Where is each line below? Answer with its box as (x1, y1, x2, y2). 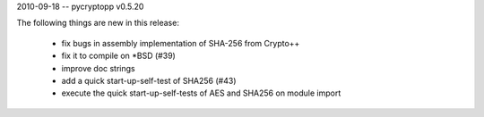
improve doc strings (61, 63, 135, 73)
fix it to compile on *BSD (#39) (61, 50, 177, 62)
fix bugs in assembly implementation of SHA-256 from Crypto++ (61, 38, 300, 48)
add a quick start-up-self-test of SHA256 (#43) (61, 75, 237, 86)
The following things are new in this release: (16, 18, 179, 29)
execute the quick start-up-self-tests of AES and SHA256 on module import (61, 88, 341, 98)
